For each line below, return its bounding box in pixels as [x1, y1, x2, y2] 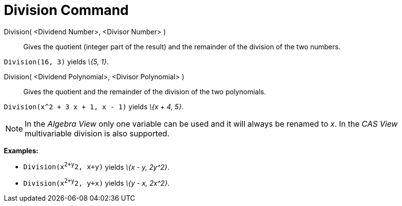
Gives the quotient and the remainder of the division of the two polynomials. [23, 87, 266, 96]
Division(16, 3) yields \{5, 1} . [4, 57, 109, 66]
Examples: [4, 146, 38, 155]
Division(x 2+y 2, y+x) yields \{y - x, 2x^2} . [23, 177, 170, 188]
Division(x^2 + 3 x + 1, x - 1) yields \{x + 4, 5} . [4, 102, 184, 111]
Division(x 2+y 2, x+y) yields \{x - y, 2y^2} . [23, 161, 169, 171]
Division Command [4, 2, 129, 18]
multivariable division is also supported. [25, 128, 169, 138]
